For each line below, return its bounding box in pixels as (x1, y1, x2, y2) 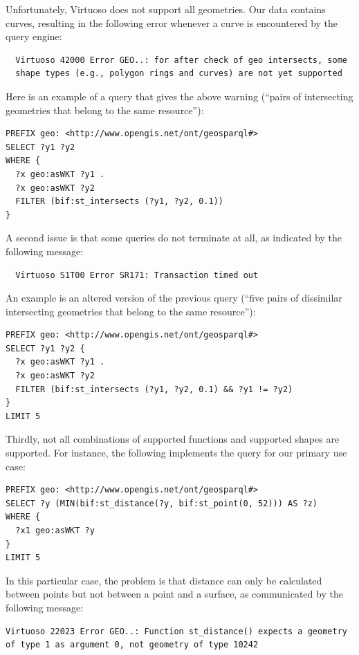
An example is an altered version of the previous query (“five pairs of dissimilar (6, 290, 342, 305)
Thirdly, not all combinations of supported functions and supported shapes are (6, 432, 340, 446)
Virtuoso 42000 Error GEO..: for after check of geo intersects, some (15, 55, 347, 65)
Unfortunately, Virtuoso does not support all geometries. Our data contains (6, 2, 326, 16)
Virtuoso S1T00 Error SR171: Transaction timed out (15, 270, 259, 280)
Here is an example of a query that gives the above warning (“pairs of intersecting (6, 89, 353, 103)
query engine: (6, 29, 62, 44)
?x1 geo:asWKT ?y (15, 526, 95, 535)
